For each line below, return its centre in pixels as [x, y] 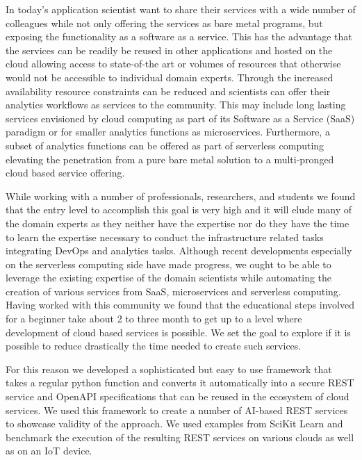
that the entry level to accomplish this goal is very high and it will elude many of [179, 210]
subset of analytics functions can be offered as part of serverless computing [165, 145]
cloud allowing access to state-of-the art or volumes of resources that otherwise [173, 64]
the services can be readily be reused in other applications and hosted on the [169, 50]
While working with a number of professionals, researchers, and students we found [181, 196]
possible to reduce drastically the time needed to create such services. [154, 346]
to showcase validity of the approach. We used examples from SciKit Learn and [174, 424]
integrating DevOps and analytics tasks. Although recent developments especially [179, 250]
